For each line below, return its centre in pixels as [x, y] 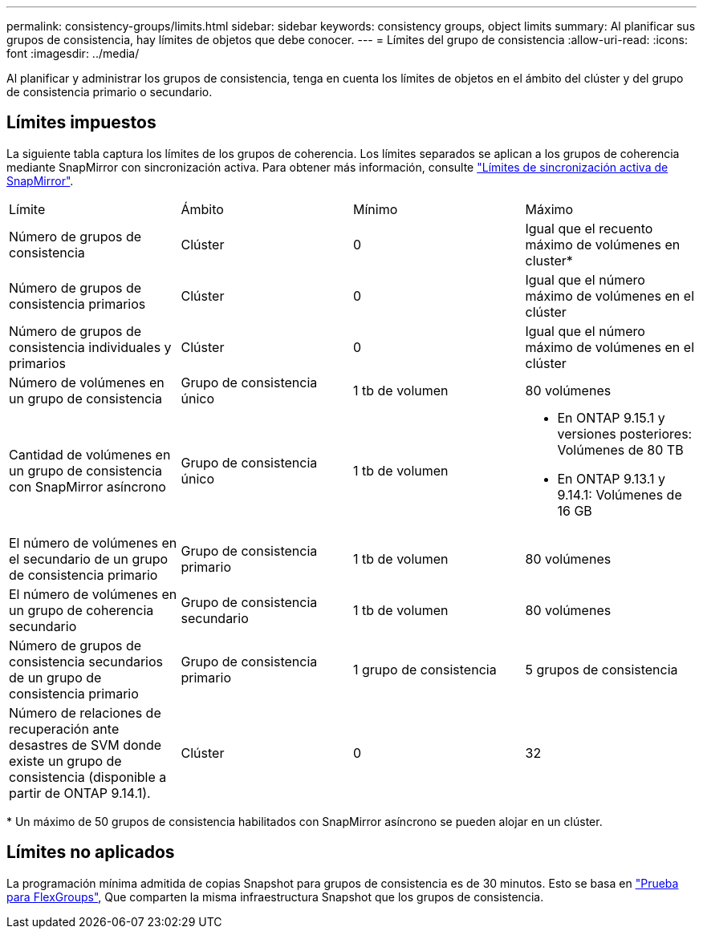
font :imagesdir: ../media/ [73, 53]
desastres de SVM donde [85, 745]
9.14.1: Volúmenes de [620, 494]
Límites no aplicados [91, 852]
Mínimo [376, 209]
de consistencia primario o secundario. [110, 92]
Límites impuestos [81, 123]
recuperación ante [64, 729]
